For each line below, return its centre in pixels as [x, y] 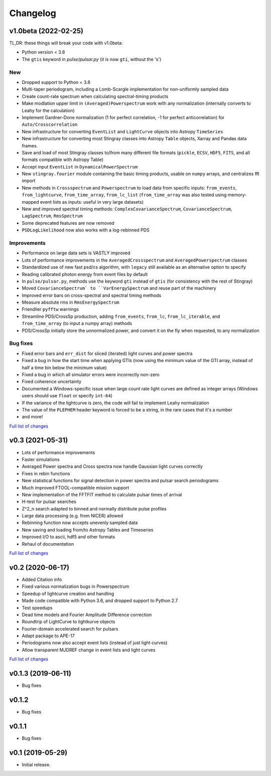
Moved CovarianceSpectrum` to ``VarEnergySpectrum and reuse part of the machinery [119, 288]
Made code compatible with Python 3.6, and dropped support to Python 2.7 [100, 600]
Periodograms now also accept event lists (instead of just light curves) [95, 643]
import [29, 181]
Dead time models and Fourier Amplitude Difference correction [87, 615]
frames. [30, 145]
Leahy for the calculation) [48, 110]
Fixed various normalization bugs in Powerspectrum [76, 586]
